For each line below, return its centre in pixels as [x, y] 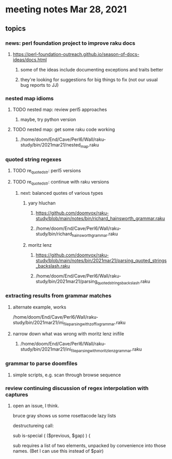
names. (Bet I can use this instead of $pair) [58, 451]
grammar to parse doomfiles [41, 363]
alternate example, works [39, 307]
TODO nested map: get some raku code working [64, 130]
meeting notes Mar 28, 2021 [66, 10]
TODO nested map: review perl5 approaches [60, 109]
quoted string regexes [33, 159]
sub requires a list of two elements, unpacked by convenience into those [89, 445]
